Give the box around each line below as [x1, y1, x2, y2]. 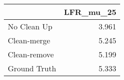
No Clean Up [8, 21, 53, 32]
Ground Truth [8, 63, 56, 74]
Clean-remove [8, 49, 54, 60]
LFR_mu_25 [64, 6, 117, 17]
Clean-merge [8, 35, 51, 46]
